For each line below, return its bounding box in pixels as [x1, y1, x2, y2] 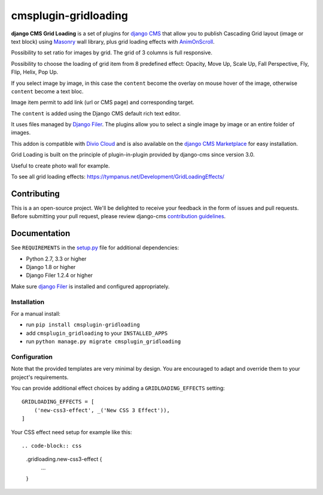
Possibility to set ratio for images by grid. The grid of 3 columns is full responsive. [11, 49, 212, 56]
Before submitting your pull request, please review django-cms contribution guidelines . [11, 213, 226, 220]
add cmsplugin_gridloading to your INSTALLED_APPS [26, 329, 168, 337]
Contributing [11, 188, 60, 198]
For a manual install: [11, 310, 61, 317]
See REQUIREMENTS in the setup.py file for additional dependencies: [11, 244, 179, 251]
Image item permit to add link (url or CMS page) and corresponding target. [11, 99, 194, 106]
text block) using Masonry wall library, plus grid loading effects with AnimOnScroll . [11, 38, 215, 45]
